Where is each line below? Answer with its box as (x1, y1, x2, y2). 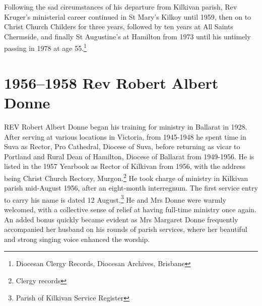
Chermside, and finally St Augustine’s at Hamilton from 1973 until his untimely (4, 31, 251, 41)
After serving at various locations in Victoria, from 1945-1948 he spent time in (4, 131, 246, 142)
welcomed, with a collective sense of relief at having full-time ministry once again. (4, 204, 256, 214)
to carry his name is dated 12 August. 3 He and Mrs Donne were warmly (4, 193, 226, 205)
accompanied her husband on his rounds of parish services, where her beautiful (4, 224, 247, 234)
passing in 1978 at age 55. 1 (4, 41, 87, 53)
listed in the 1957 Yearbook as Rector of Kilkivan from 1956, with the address (4, 161, 245, 171)
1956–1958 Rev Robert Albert (4, 72, 219, 93)
